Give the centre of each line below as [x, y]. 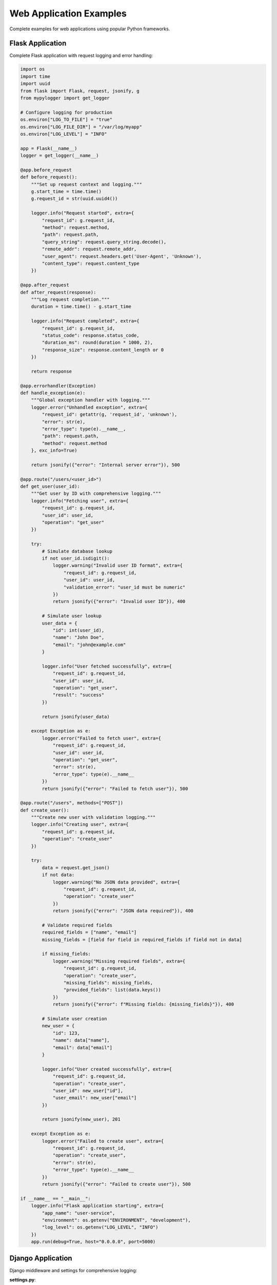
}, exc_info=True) [54, 451]
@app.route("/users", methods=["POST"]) [72, 803]
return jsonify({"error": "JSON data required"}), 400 [123, 911]
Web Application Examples [68, 13]
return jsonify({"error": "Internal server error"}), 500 [105, 465]
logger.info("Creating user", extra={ [80, 824]
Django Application [41, 1258]
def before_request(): [49, 177]
